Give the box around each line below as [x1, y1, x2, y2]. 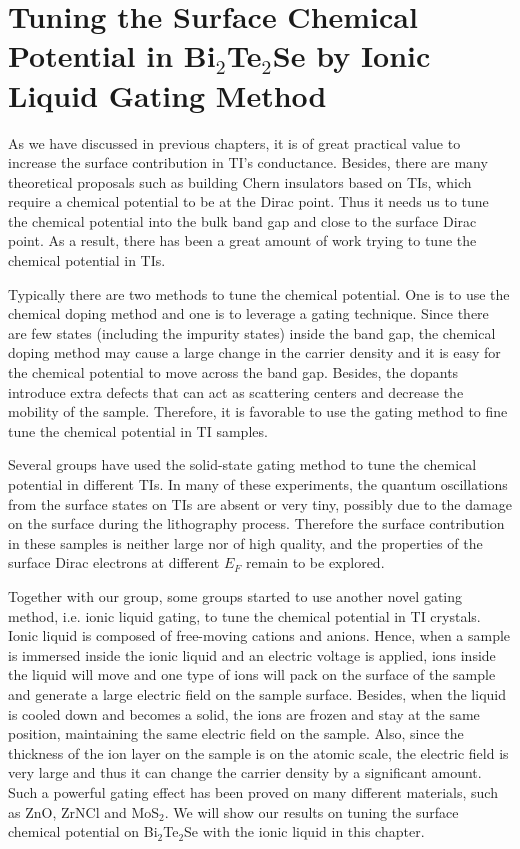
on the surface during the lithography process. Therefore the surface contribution [8, 513, 505, 534]
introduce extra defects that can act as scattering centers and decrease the [8, 381, 464, 402]
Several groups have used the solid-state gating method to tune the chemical [8, 454, 477, 475]
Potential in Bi [8, 35, 216, 76]
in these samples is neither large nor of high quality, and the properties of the [8, 532, 483, 553]
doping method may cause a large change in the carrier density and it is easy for [8, 342, 501, 363]
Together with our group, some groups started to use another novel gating [8, 585, 462, 606]
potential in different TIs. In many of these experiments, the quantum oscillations [8, 474, 508, 494]
